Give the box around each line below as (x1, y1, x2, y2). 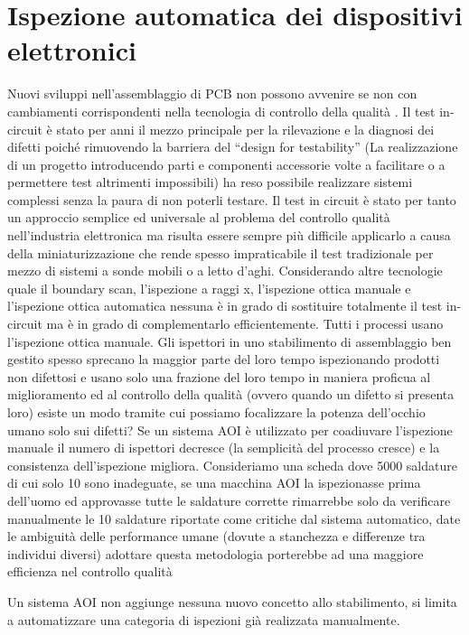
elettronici (7, 32, 136, 69)
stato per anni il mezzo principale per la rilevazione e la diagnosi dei (56, 119, 435, 138)
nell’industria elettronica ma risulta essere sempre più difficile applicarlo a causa (7, 226, 451, 245)
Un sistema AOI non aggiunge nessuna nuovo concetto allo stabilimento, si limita (7, 592, 457, 611)
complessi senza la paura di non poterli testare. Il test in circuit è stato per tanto (7, 190, 456, 209)
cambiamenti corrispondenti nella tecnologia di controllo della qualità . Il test (7, 101, 436, 120)
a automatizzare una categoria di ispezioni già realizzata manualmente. (7, 610, 400, 629)
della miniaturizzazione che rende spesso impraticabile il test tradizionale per (7, 243, 434, 262)
